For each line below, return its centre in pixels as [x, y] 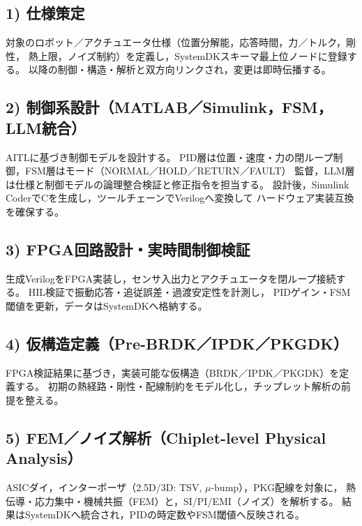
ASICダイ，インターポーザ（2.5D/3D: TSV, [104, 487]
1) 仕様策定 [45, 13]
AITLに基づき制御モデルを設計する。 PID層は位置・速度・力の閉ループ [169, 157]
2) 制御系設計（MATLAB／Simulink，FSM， [169, 107]
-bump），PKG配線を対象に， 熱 [284, 487]
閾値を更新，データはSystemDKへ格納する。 [107, 305]
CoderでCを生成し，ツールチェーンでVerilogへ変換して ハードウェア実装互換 [180, 198]
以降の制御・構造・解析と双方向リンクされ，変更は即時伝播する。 [180, 69]
